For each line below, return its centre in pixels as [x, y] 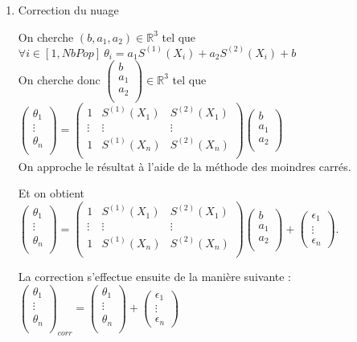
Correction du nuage [68, 10]
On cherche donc [59, 79]
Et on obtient [51, 193]
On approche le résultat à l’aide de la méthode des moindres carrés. [185, 166]
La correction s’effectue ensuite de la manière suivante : [155, 277]
